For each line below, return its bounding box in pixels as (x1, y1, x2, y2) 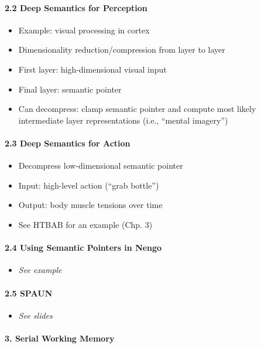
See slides (18, 309, 53, 321)
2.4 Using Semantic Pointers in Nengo (5, 241, 162, 254)
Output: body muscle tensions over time (18, 199, 163, 211)
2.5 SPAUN (5, 286, 53, 299)
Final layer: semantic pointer (18, 83, 122, 95)
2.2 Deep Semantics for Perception (5, 1, 147, 13)
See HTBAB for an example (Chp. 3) (18, 218, 153, 230)
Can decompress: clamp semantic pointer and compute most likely (18, 103, 256, 115)
